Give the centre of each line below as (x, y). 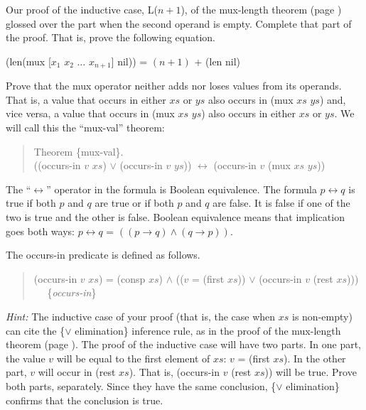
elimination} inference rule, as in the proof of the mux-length (208, 330)
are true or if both (134, 203)
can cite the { (36, 330)
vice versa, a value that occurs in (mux (90, 113)
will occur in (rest (77, 372)
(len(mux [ (28, 61)
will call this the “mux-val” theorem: (85, 128)
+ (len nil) (217, 61)
